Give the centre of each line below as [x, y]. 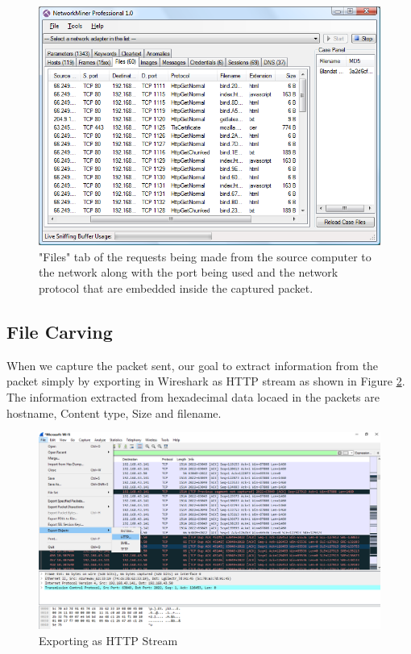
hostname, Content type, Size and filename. [114, 412]
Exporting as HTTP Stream [108, 640]
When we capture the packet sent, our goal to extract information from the [193, 365]
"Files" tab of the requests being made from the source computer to [205, 256]
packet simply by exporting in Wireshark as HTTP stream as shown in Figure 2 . [206, 381]
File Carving [60, 331]
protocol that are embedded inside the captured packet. [176, 287]
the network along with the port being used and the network [189, 272]
